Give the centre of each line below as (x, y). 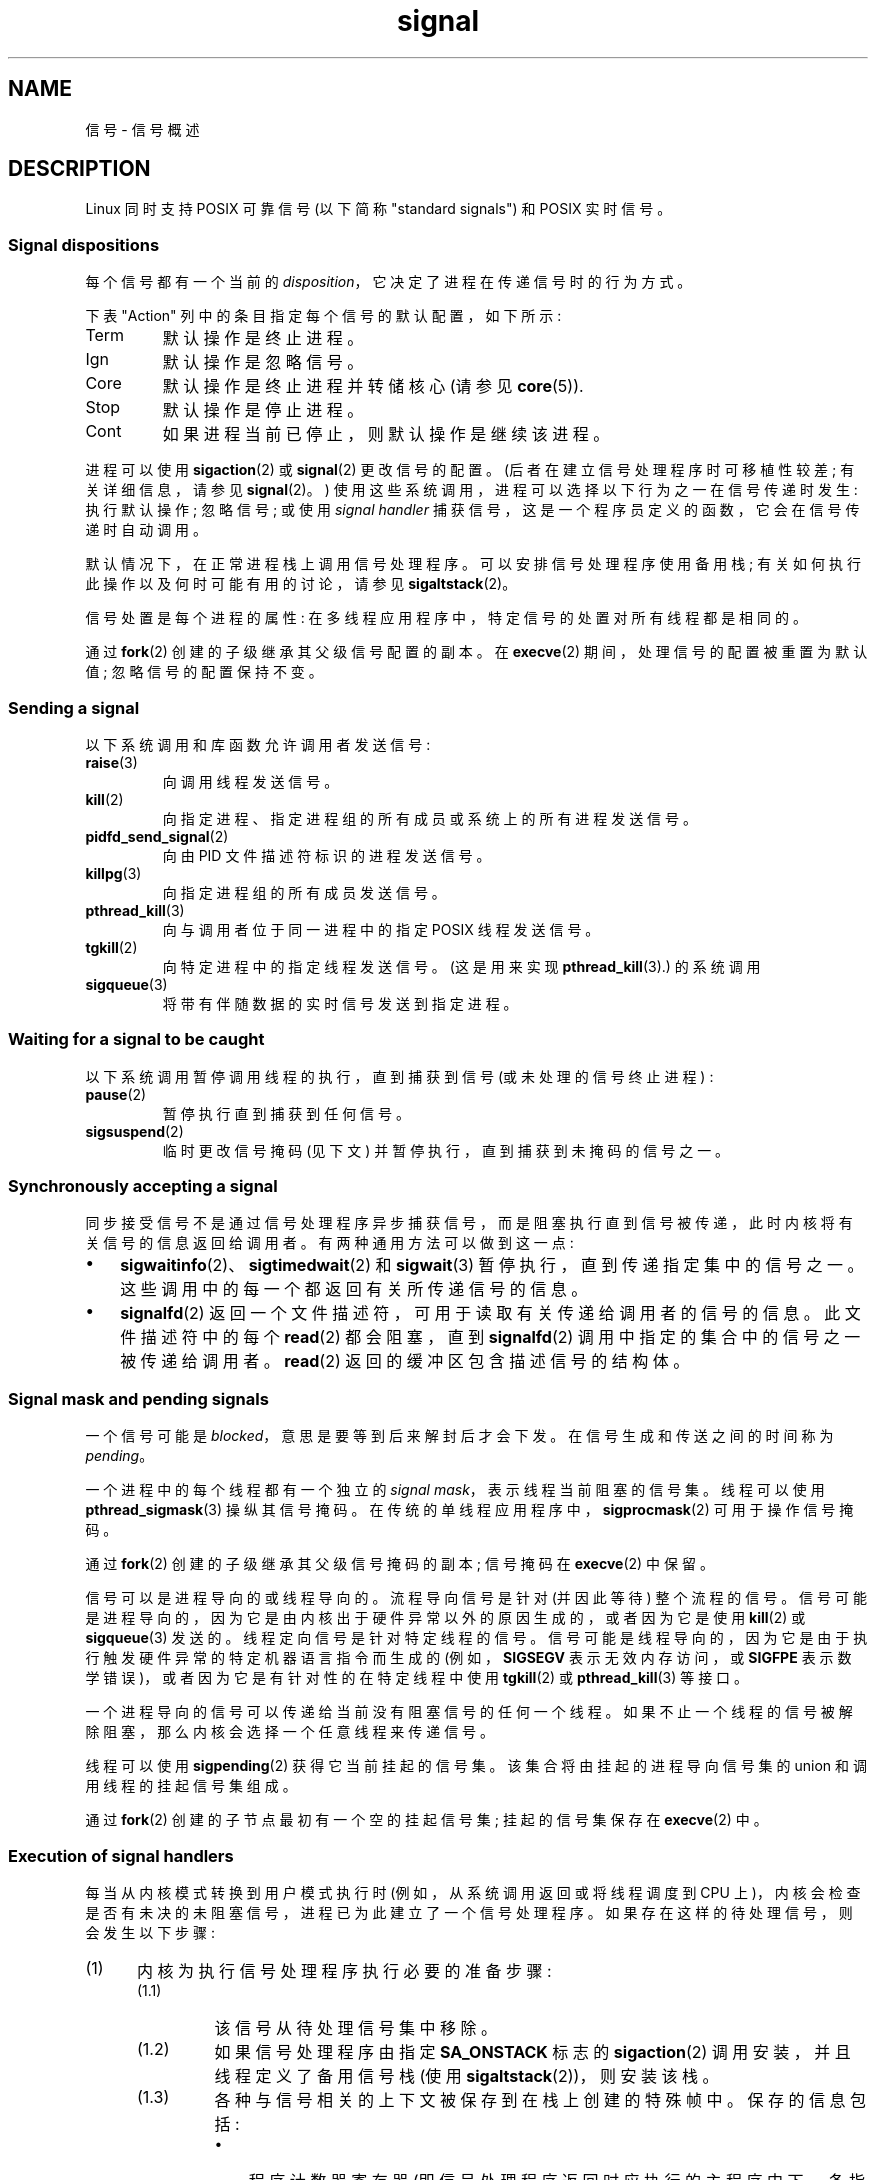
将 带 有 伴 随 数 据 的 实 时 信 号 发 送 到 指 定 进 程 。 (340, 1003)
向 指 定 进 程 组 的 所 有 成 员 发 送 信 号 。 (304, 892)
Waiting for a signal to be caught (136, 1039)
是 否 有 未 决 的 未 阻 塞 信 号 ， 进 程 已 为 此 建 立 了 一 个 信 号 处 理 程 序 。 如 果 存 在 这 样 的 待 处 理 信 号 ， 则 (469, 1912)
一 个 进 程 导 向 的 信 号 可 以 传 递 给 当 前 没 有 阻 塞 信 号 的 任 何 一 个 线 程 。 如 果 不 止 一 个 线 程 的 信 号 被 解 (469, 1712)
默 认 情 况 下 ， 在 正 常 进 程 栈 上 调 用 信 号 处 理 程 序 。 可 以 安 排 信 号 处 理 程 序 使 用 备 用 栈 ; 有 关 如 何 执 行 (473, 564)
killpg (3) (113, 873)
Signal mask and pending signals (138, 1398)
